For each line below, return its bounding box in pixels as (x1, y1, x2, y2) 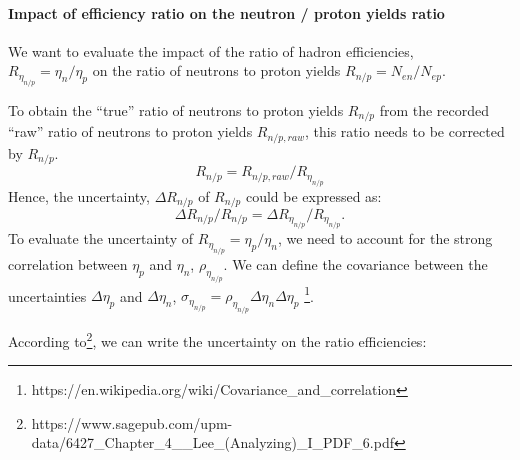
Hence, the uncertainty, (8, 185, 150, 206)
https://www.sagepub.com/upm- (31, 412, 233, 433)
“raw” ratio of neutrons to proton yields (8, 121, 253, 142)
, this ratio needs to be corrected (305, 121, 505, 142)
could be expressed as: (245, 185, 382, 206)
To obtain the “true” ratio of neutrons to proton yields (8, 99, 344, 120)
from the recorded (379, 99, 490, 120)
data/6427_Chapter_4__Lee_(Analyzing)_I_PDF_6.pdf (31, 432, 394, 453)
